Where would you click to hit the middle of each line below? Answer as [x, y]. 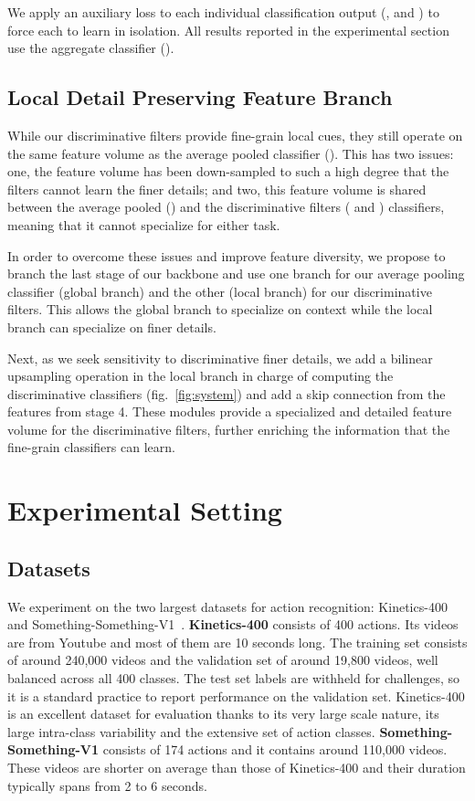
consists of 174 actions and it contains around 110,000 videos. [275, 749]
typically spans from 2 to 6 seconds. [107, 785]
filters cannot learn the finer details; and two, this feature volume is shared [217, 189]
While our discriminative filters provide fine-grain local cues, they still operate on [235, 135]
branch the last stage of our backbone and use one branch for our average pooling [236, 274]
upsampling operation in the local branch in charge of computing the [201, 376]
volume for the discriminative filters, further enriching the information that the [229, 429]
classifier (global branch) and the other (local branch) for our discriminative [220, 291]
